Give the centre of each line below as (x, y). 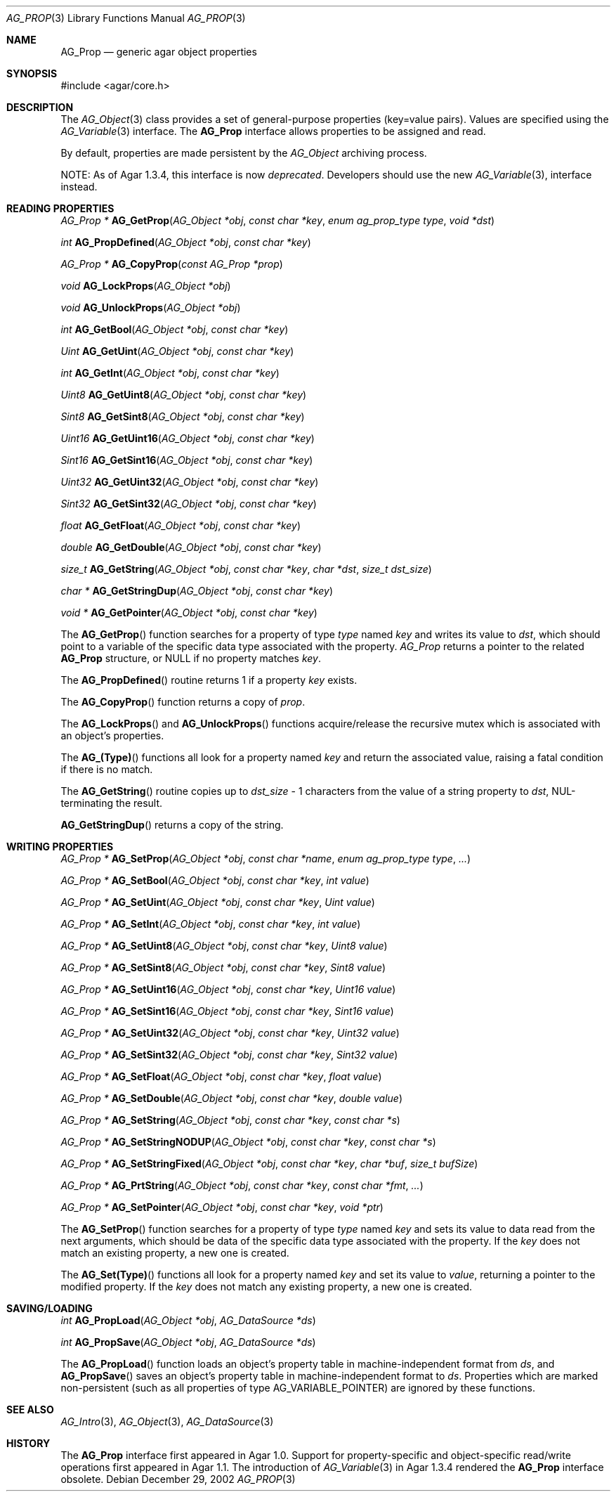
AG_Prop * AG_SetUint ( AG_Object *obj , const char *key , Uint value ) (218, 902)
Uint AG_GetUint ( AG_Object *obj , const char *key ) (177, 351)
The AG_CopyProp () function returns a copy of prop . (183, 702)
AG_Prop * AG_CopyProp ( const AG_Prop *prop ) (172, 264)
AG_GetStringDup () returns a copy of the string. (172, 825)
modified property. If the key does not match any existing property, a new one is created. (267, 1287)
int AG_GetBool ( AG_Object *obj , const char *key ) (175, 329)
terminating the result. (112, 803)
